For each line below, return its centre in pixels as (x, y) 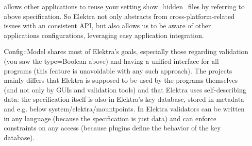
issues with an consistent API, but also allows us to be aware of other (108, 26)
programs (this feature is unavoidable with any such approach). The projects (118, 70)
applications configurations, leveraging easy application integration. (104, 35)
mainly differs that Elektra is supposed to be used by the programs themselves (121, 80)
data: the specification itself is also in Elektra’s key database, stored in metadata (124, 99)
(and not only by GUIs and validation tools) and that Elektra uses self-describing (125, 89)
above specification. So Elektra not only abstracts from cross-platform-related (119, 16)
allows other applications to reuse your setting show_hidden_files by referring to (124, 6)
